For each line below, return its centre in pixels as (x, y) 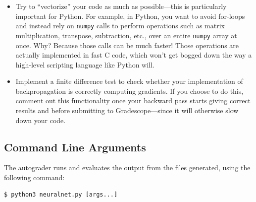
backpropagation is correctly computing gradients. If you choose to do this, (129, 91)
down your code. (41, 120)
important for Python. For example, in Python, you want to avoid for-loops (130, 16)
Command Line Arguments (75, 147)
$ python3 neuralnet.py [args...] (61, 194)
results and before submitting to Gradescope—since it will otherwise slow (127, 110)
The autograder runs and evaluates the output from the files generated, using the (127, 168)
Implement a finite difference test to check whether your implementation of (129, 81)
